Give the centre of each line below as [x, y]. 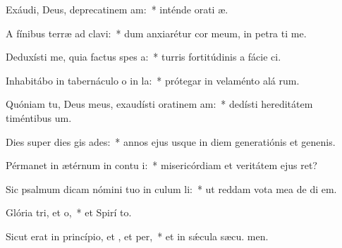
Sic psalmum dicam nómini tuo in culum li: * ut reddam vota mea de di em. [171, 188]
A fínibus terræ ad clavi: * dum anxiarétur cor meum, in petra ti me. [156, 33]
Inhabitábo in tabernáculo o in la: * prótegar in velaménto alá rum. [153, 80]
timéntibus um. [39, 117]
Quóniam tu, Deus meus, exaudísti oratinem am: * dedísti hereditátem [159, 104]
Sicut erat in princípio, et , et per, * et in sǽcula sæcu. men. [137, 236]
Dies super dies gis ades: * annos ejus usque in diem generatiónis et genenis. [171, 141]
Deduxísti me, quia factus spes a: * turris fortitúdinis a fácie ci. [143, 57]
